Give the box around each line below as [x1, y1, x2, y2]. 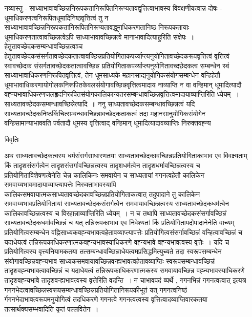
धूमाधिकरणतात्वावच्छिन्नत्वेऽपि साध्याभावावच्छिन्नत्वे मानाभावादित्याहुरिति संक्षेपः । [4, 31, 194, 42]
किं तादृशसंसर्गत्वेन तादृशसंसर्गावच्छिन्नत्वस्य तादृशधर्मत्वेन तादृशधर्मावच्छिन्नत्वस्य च [4, 160, 200, 170]
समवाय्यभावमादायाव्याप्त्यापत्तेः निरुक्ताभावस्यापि [4, 179, 116, 190]
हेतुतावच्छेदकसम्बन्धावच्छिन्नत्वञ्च [4, 41, 83, 51]
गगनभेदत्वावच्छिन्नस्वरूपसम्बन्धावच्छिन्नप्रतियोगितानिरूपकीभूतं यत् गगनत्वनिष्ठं [4, 284, 187, 295]
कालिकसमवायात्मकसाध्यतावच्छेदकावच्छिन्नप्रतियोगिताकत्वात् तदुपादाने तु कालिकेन [4, 189, 200, 199]
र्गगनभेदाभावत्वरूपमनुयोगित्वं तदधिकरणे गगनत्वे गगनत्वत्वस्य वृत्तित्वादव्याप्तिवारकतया [4, 294, 208, 304]
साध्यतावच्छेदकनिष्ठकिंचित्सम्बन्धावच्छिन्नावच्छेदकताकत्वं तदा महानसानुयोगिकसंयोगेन [4, 108, 206, 118]
